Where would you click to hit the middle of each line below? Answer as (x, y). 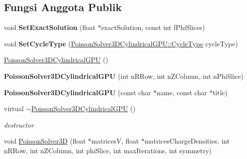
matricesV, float (115, 141)
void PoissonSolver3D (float (45, 141)
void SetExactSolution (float (50, 27)
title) (220, 92)
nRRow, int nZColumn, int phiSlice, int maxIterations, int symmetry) (108, 150)
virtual (14, 108)
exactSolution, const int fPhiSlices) (153, 27)
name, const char (182, 92)
